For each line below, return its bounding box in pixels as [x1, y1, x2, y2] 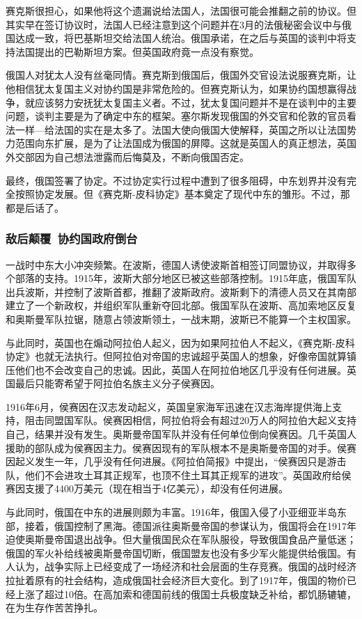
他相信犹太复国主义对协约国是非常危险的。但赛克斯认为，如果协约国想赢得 [6, 81, 347, 95]
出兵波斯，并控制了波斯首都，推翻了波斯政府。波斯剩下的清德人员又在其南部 [6, 284, 356, 299]
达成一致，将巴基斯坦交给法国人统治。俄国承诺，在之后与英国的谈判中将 [15, 31, 347, 45]
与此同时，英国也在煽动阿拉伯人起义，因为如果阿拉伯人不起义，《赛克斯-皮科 [6, 335, 355, 350]
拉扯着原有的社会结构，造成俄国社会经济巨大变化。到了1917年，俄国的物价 [6, 573, 347, 587]
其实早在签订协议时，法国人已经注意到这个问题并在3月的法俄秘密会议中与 [6, 17, 342, 31]
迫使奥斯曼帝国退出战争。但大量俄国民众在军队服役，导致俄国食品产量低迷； [6, 532, 356, 547]
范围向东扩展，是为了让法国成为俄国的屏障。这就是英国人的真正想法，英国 [15, 136, 356, 150]
